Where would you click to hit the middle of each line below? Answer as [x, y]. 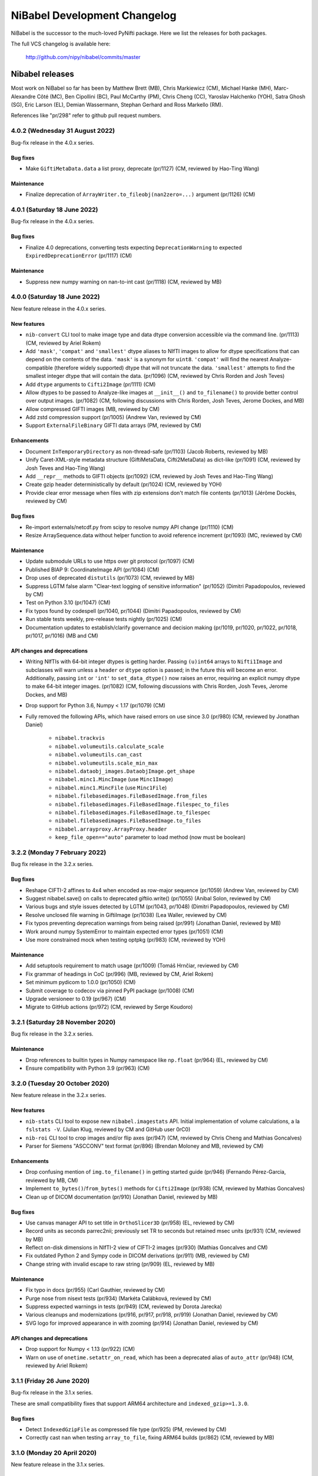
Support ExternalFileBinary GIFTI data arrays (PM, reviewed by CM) [113, 426]
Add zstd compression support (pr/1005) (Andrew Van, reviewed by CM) [113, 417]
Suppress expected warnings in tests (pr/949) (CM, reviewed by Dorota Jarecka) [124, 1307]
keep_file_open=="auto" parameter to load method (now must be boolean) [150, 837]
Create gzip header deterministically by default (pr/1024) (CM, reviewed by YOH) [124, 485]
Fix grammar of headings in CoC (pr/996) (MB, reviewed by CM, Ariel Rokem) [120, 974]
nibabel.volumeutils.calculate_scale [110, 746]
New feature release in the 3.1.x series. [58, 1465]
